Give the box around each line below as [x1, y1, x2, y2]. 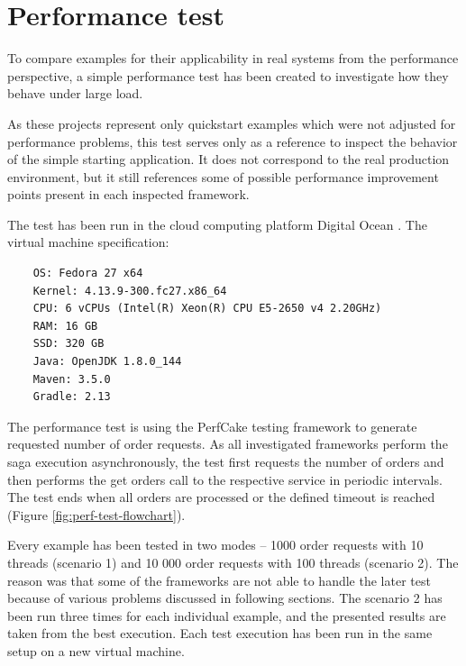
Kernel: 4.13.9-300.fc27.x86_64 [32, 284, 227, 297]
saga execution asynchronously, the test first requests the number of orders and [7, 452, 444, 470]
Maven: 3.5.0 [32, 372, 111, 386]
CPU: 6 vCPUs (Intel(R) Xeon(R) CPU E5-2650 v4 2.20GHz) [32, 302, 382, 315]
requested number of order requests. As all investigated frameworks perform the [7, 434, 448, 453]
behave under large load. [7, 84, 143, 103]
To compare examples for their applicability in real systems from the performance [7, 49, 459, 68]
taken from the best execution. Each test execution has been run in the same [7, 624, 433, 643]
